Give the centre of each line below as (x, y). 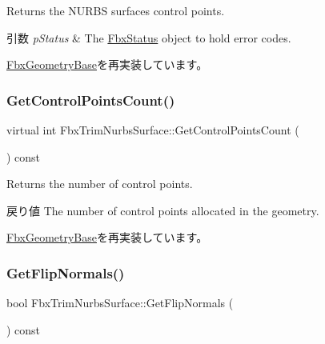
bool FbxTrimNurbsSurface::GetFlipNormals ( (120, 303)
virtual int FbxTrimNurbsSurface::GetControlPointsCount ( (153, 130)
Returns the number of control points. (100, 184)
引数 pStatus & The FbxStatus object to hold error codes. (149, 37)
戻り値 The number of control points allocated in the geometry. (163, 210)
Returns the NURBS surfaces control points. (116, 10)
